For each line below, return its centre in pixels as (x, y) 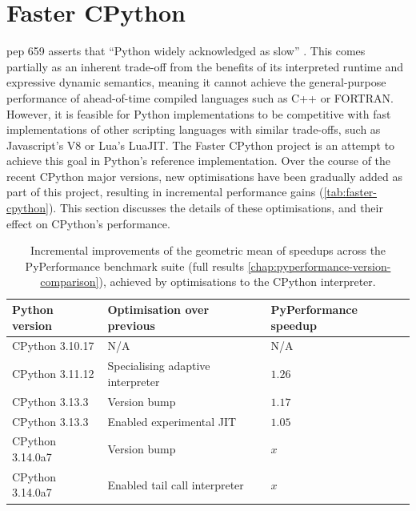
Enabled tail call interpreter (176, 484)
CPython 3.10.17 (53, 346)
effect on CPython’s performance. (88, 223)
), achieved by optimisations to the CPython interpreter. (237, 282)
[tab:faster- (350, 192)
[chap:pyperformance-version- (319, 266)
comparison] (70, 282)
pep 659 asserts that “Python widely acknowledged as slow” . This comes (186, 51)
